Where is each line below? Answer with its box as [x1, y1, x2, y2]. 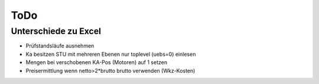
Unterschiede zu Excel [11, 26, 102, 36]
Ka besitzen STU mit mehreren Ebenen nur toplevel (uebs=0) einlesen [25, 51, 196, 58]
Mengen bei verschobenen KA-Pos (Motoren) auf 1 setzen [25, 59, 168, 66]
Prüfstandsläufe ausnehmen [25, 42, 95, 49]
